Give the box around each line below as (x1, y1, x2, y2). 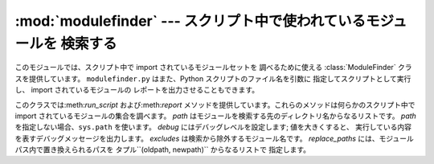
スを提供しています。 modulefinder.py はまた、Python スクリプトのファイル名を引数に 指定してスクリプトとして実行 (14, 73, 411, 84)
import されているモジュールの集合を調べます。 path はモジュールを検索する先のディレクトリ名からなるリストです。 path (14, 111, 417, 121)
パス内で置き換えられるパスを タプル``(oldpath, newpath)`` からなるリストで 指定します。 (14, 145, 311, 154)
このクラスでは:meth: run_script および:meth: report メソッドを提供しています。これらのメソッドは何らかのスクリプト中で (14, 100, 416, 109)
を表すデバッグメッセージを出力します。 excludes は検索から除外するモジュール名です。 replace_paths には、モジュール (14, 133, 414, 143)
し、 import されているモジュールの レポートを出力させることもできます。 (14, 85, 260, 95)
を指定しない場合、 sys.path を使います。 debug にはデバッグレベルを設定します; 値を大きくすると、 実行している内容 (14, 122, 412, 132)
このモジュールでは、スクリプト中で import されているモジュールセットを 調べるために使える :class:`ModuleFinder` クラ (14, 63, 413, 72)
